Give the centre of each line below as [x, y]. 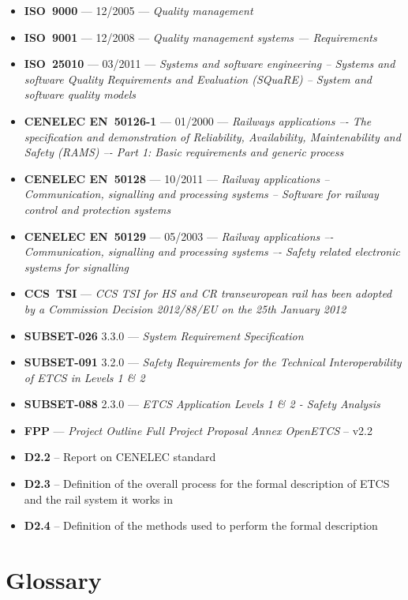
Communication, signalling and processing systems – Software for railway [201, 194]
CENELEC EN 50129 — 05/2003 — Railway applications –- [179, 236]
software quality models [80, 94]
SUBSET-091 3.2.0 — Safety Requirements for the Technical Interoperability [213, 362]
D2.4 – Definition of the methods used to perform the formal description [201, 525]
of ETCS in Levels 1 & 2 [84, 377]
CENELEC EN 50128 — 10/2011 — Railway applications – [177, 178]
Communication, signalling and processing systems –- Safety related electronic [212, 251]
